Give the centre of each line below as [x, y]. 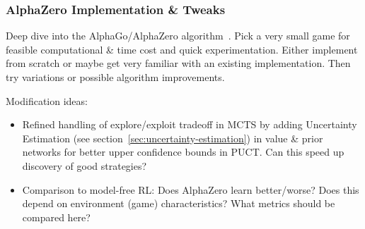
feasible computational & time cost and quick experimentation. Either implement [182, 49]
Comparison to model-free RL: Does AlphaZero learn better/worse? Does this [191, 189]
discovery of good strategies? [85, 165]
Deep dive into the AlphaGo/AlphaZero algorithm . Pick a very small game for [178, 36]
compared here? [56, 217]
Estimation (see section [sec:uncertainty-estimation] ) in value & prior [173, 138]
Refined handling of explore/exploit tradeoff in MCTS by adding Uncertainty [190, 124]
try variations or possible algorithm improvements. [115, 77]
